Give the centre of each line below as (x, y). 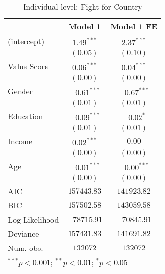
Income (20, 141)
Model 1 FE (134, 26)
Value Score (28, 66)
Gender (20, 91)
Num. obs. (25, 248)
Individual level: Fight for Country (83, 7)
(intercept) (26, 41)
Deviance (24, 234)
